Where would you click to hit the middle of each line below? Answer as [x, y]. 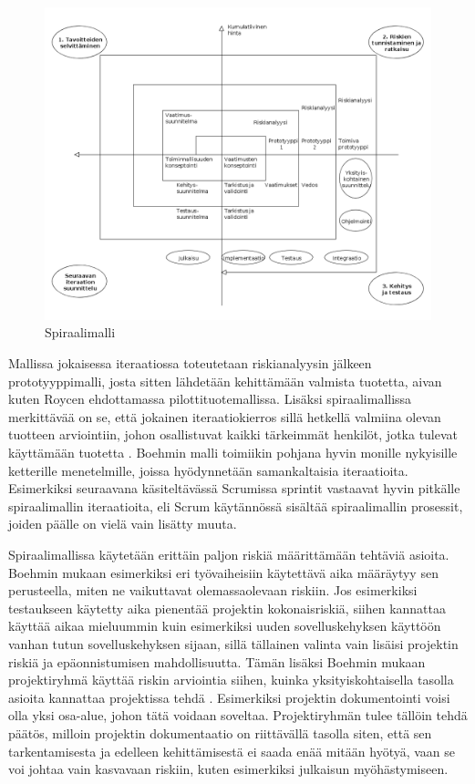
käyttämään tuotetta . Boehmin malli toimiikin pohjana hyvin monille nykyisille [233, 452]
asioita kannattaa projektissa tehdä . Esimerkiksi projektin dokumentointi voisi [229, 697]
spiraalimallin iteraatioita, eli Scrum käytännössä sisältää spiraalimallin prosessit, [236, 505]
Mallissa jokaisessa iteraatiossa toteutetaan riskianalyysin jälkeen [190, 363]
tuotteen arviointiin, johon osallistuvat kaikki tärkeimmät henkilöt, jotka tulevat [233, 434]
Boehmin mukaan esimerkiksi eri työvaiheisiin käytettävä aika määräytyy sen [223, 572]
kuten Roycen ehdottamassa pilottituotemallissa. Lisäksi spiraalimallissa [210, 399]
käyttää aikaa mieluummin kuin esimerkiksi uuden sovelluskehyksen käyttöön [225, 626]
